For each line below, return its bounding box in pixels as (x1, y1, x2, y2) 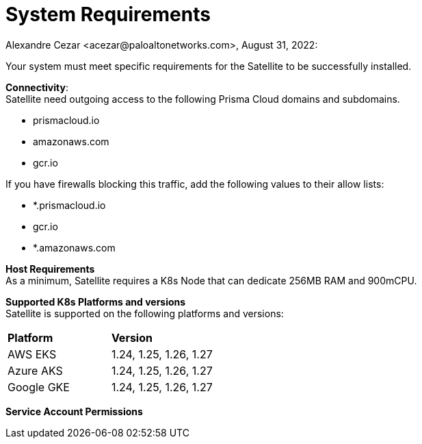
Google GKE (8, 380, 70, 394)
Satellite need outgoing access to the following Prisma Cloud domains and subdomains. (5, 92, 400, 105)
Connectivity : (5, 81, 68, 93)
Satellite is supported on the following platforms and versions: (5, 307, 284, 319)
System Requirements (5, 3, 211, 26)
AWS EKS (8, 347, 57, 361)
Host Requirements (5, 262, 95, 275)
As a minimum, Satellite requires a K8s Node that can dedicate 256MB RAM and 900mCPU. (5, 274, 417, 286)
